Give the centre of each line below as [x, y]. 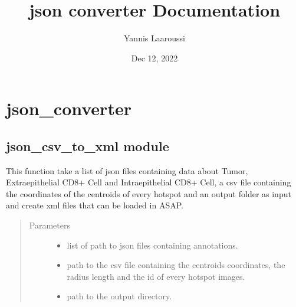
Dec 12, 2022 [154, 58]
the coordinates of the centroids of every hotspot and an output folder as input [149, 193]
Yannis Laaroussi [154, 38]
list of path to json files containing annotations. [152, 245]
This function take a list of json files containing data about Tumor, [127, 170]
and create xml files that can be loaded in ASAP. [95, 205]
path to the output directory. [119, 296]
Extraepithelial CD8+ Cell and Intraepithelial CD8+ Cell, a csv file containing [149, 182]
